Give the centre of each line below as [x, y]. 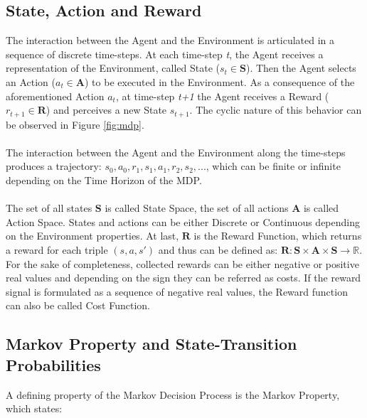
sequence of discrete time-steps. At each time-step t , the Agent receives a [165, 54]
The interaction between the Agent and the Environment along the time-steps [176, 152]
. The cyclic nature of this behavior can [276, 110]
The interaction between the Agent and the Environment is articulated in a [170, 40]
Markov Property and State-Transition [151, 344]
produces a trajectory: [54, 166]
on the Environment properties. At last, [92, 236]
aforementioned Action [55, 96]
